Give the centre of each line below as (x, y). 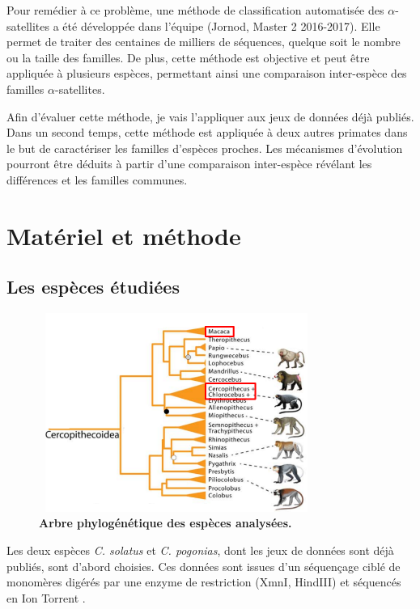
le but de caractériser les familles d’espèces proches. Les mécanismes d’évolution (205, 148)
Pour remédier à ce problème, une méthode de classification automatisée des (195, 10)
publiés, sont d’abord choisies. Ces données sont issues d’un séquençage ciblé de (204, 566)
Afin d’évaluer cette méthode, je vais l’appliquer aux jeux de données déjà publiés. (210, 116)
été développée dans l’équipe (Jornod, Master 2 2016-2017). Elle (221, 25)
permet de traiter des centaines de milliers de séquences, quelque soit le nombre (204, 42)
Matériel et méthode (124, 235)
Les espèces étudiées (93, 287)
